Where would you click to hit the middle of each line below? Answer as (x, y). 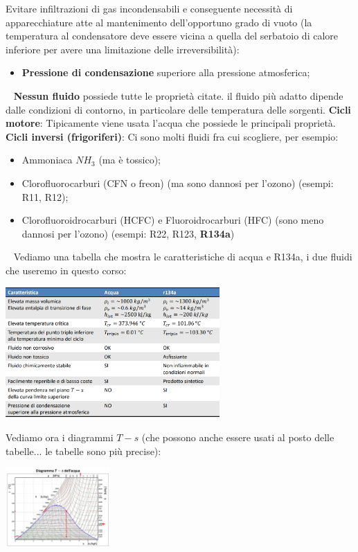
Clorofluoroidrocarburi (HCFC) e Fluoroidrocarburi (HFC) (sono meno (173, 220)
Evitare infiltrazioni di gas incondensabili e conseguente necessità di (149, 8)
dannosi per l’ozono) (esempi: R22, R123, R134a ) (128, 233)
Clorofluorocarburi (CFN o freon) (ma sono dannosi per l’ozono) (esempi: (178, 182)
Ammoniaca (47, 160)
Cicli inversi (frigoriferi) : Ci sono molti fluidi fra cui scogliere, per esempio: (172, 136)
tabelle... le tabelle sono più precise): (83, 451)
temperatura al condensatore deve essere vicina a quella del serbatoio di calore (172, 36)
